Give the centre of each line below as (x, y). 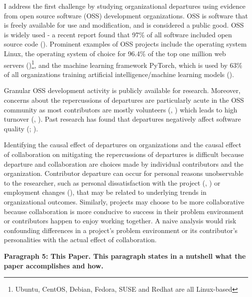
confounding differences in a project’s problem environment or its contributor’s (121, 230)
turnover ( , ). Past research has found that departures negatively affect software (122, 119)
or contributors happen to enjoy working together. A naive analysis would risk (120, 221)
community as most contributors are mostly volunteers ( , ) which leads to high (121, 109)
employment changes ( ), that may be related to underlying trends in (105, 192)
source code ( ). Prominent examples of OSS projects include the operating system (125, 44)
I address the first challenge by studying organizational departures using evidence (125, 6)
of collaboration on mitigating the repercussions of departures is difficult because (124, 154)
